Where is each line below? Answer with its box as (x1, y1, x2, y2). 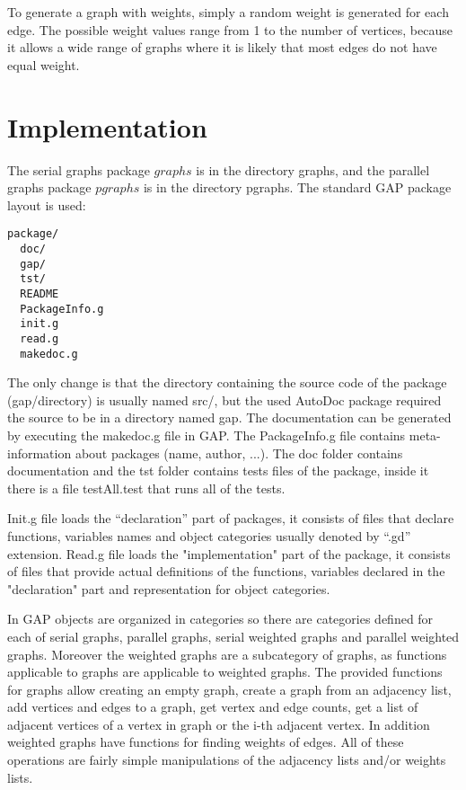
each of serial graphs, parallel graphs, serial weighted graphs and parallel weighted (7, 626, 460, 645)
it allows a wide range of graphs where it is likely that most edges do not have (7, 38, 437, 57)
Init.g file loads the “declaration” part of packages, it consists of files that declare (7, 509, 454, 528)
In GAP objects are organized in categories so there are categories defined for (7, 609, 434, 628)
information (7, 443, 72, 462)
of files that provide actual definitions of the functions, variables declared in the (7, 562, 445, 581)
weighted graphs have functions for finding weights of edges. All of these (7, 732, 404, 751)
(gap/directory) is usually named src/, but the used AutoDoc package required (7, 390, 442, 409)
